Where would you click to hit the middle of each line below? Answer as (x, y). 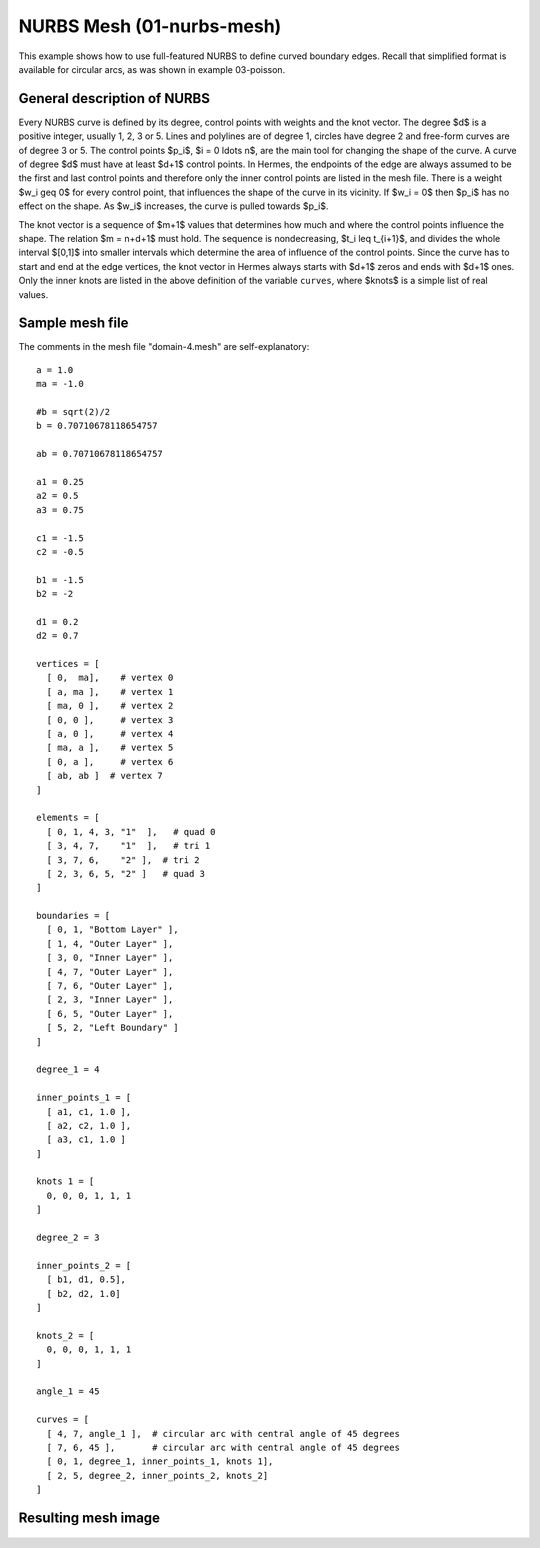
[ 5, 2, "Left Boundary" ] (112, 1028)
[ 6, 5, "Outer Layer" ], (110, 1013)
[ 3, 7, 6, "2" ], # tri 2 (123, 859)
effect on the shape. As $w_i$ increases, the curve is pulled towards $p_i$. (173, 206)
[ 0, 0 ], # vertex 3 (110, 719)
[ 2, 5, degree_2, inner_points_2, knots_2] (157, 1475)
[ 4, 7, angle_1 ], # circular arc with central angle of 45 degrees (223, 1433)
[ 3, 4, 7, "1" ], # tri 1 (128, 846)
